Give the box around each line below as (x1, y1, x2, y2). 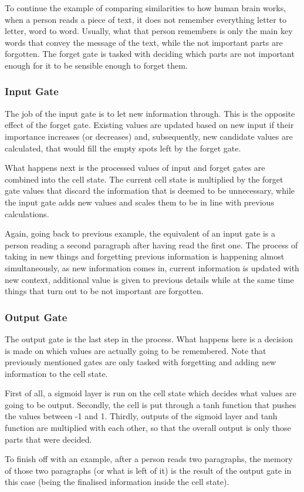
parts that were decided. (5, 433, 92, 445)
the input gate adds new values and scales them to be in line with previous (5, 196, 274, 208)
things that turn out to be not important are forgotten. (5, 285, 204, 297)
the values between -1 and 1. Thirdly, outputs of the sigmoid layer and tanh (5, 410, 278, 422)
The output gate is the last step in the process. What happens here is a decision (5, 332, 293, 345)
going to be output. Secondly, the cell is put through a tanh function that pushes (5, 398, 296, 410)
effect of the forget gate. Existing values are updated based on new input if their (5, 119, 294, 131)
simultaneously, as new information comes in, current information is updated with (5, 261, 299, 274)
